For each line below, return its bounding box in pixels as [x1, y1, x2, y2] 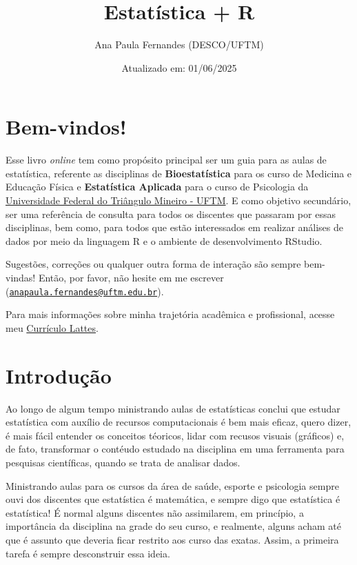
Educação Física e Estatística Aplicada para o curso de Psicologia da [6, 179, 309, 194]
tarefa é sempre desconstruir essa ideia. [6, 546, 170, 560]
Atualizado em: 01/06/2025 [121, 60, 237, 75]
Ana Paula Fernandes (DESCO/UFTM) [94, 37, 264, 52]
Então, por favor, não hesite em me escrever [38, 270, 224, 284]
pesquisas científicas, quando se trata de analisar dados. [6, 455, 241, 469]
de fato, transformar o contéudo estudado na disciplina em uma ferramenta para [6, 442, 345, 456]
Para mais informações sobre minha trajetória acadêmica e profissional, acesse [6, 307, 335, 321]
